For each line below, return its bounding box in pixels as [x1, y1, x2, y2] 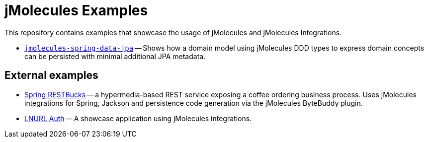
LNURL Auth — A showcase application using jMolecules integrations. [24, 114, 252, 123]
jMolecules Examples [4, 2, 148, 19]
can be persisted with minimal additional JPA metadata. [24, 52, 206, 61]
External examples [4, 69, 98, 82]
